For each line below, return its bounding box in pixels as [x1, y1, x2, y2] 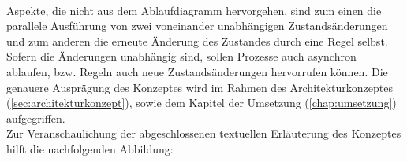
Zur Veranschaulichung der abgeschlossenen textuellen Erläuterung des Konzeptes [6, 125, 401, 142]
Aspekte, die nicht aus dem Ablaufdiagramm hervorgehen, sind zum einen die [6, 2, 382, 18]
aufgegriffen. [6, 109, 65, 126]
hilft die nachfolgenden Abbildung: [6, 140, 174, 156]
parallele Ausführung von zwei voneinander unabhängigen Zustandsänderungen [6, 17, 388, 34]
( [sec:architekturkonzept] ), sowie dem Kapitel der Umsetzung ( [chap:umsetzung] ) [6, 94, 397, 111]
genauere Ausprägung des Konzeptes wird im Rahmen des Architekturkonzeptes [6, 79, 393, 95]
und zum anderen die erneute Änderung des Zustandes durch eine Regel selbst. [6, 32, 388, 49]
